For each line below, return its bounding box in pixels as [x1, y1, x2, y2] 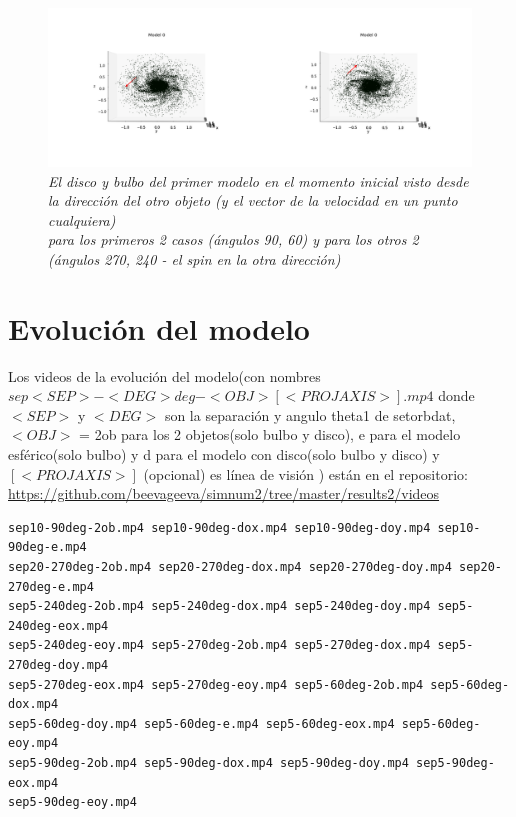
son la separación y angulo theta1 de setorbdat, [164, 404, 456, 425]
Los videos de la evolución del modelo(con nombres [8, 365, 321, 386]
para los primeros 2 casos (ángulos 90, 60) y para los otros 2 [48, 229, 419, 250]
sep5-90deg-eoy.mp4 [8, 795, 137, 810]
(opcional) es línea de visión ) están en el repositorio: [143, 463, 468, 484]
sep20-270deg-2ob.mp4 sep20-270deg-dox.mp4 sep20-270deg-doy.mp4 [8, 560, 452, 575]
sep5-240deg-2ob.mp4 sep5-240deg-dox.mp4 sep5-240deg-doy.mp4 [8, 599, 431, 614]
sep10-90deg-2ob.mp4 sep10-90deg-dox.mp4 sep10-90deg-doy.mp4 [8, 520, 431, 535]
